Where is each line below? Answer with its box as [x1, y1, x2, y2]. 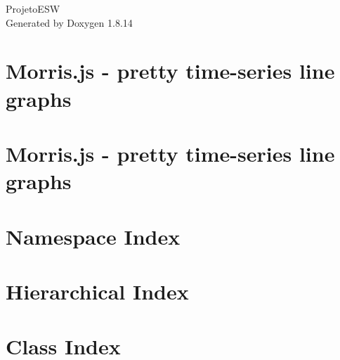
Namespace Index [6, 221, 181, 250]
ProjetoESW [6, 1, 60, 15]
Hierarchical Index [6, 276, 189, 305]
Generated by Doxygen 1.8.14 [6, 15, 133, 30]
